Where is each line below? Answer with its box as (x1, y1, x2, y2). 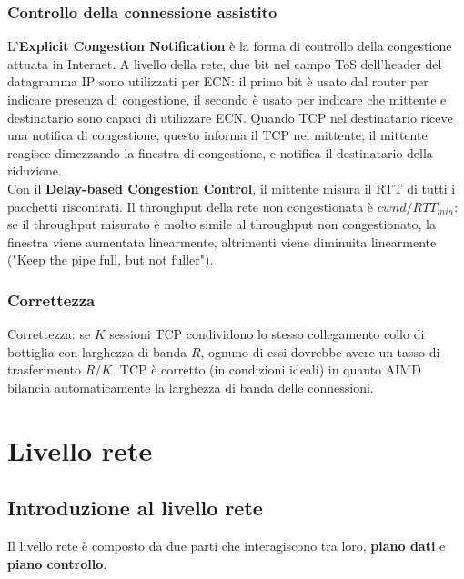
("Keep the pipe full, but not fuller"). (7, 250, 214, 269)
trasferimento (7, 360, 82, 379)
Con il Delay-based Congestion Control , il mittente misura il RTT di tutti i (7, 178, 456, 197)
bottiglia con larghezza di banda (7, 342, 187, 361)
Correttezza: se (7, 324, 91, 344)
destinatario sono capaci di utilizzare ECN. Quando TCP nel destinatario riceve (7, 107, 453, 126)
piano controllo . (7, 554, 107, 573)
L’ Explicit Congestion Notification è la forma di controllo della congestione (7, 36, 452, 55)
